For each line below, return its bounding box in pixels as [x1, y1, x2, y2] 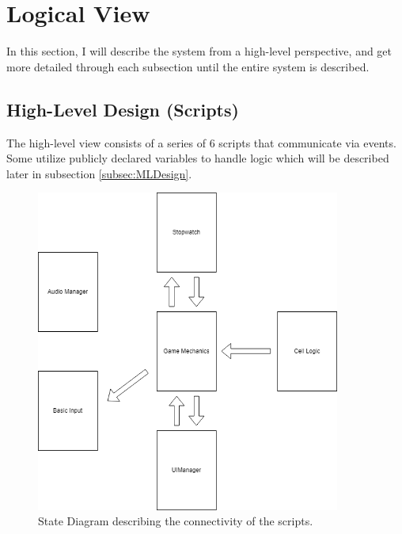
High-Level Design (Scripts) [6, 97, 239, 121]
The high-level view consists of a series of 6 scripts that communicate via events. [6, 134, 396, 151]
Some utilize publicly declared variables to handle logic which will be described [6, 150, 389, 166]
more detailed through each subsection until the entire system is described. [6, 58, 370, 74]
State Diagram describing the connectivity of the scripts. [38, 513, 313, 529]
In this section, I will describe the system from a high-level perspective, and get [6, 43, 393, 59]
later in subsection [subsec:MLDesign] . [6, 165, 192, 181]
